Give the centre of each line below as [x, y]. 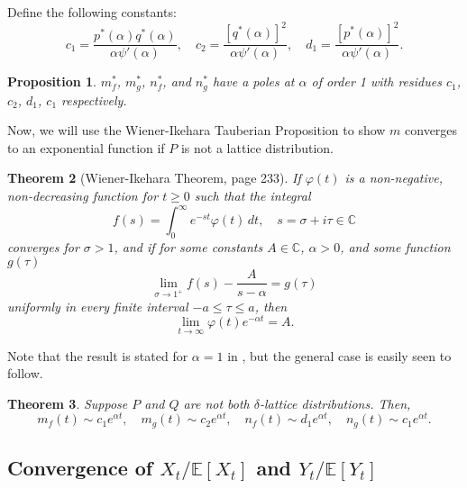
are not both [216, 403]
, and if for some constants [188, 246]
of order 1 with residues [376, 81]
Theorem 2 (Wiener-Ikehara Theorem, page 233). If [154, 178]
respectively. [94, 99]
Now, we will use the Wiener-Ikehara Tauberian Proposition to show [197, 130]
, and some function [395, 246]
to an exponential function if [86, 147]
